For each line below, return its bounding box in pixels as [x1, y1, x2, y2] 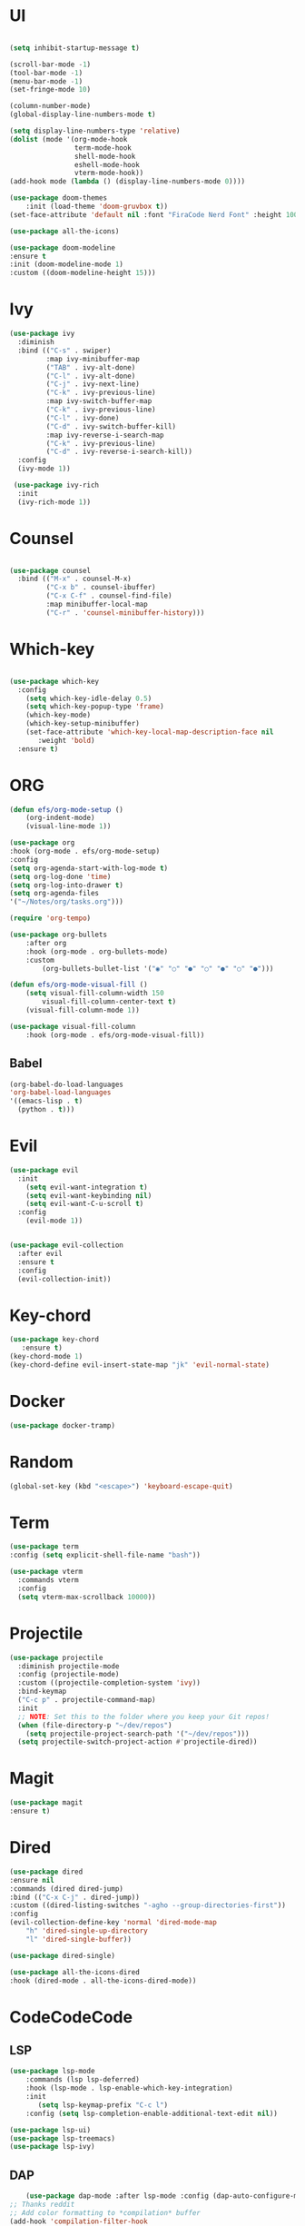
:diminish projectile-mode [17, 1661, 120, 1671]
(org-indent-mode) [25, 814, 95, 823]
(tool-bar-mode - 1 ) [9, 68, 84, 77]
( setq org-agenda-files [9, 889, 100, 898]
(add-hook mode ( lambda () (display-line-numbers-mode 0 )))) [9, 177, 246, 186]
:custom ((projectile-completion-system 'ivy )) [17, 1678, 202, 1687]
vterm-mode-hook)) [74, 169, 144, 178]
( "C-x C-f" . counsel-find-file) [45, 591, 172, 600]
